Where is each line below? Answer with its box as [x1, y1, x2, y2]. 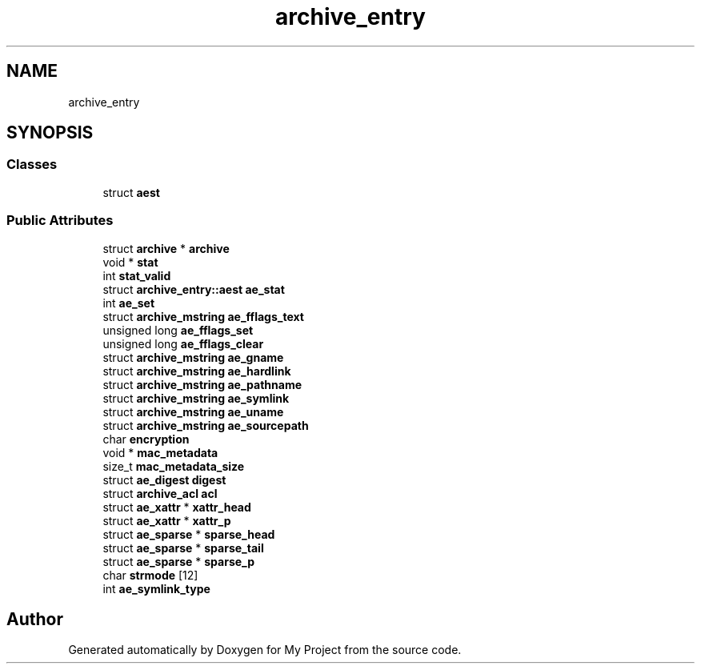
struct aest [102, 185, 160, 199]
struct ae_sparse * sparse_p [102, 554, 255, 568]
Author [6, 608, 63, 629]
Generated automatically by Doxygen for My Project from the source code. [68, 643, 462, 657]
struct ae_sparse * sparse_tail [102, 540, 264, 555]
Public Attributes [6, 212, 114, 229]
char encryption [102, 431, 190, 446]
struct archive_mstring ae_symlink [102, 391, 290, 405]
